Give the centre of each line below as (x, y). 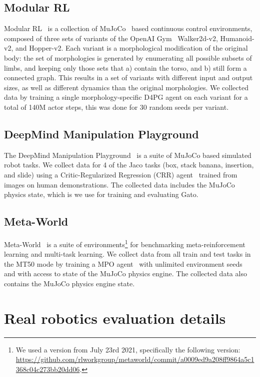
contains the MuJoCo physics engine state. (69, 283)
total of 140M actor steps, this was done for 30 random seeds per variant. (116, 107)
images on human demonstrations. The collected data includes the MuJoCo (119, 184)
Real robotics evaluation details (115, 318)
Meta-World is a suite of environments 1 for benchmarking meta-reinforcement (125, 243)
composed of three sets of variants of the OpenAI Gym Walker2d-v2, (111, 38)
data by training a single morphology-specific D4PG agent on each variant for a (126, 97)
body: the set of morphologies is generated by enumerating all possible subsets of (128, 57)
